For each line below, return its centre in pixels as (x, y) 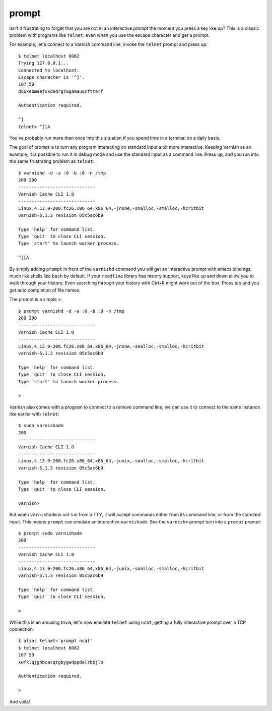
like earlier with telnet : (35, 414)
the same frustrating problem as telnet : (52, 161)
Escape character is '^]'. (52, 77)
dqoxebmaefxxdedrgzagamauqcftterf (61, 91)
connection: (22, 629)
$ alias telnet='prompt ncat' (56, 641)
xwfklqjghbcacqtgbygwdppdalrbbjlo (61, 662)
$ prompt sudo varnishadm (50, 533)
